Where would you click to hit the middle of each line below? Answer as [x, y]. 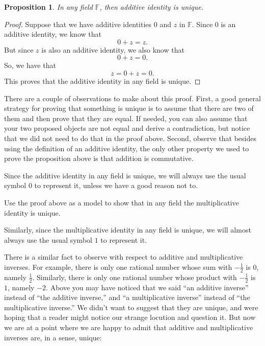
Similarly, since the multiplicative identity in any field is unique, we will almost [128, 230]
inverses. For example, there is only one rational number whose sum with [118, 267]
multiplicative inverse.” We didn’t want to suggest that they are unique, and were [131, 307]
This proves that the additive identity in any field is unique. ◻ [102, 80]
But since [19, 49]
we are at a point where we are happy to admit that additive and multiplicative [129, 327]
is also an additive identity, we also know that [113, 49]
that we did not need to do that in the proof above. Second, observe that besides [130, 138]
